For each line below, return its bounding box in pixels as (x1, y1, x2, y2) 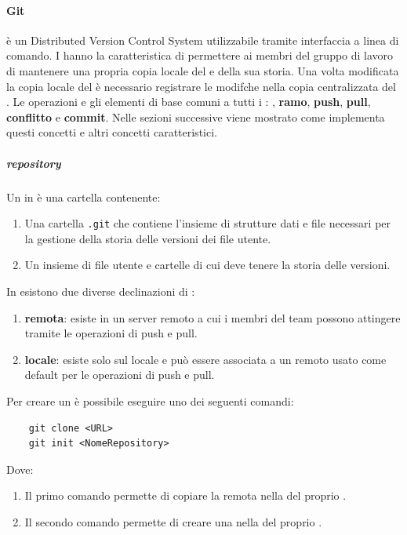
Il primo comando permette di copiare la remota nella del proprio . (24, 487, 347, 504)
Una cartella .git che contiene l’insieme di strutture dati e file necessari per (24, 215, 391, 231)
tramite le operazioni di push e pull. (24, 325, 198, 341)
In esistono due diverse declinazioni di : (6, 282, 195, 299)
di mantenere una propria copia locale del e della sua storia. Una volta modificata (6, 62, 399, 78)
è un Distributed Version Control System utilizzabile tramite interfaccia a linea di (6, 31, 399, 48)
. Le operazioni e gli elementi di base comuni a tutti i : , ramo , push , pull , (6, 93, 371, 110)
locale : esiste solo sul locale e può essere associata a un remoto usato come (24, 351, 387, 367)
